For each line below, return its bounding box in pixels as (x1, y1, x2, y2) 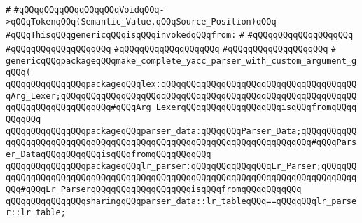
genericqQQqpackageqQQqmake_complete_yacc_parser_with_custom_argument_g (6, 55, 357, 66)
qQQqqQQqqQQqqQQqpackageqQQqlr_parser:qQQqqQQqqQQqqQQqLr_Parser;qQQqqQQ (6, 161, 357, 171)
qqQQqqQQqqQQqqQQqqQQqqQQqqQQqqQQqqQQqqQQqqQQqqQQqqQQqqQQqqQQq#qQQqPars (6, 137, 357, 148)
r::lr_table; (6, 208, 66, 218)
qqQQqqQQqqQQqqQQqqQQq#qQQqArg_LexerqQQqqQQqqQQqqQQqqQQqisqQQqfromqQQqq (6, 102, 357, 113)
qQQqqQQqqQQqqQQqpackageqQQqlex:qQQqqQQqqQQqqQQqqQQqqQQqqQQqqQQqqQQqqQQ (6, 79, 357, 89)
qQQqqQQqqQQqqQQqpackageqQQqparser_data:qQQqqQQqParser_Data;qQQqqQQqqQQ (6, 126, 357, 136)
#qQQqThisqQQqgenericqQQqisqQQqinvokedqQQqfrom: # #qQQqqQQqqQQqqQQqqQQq (6, 30, 354, 41)
